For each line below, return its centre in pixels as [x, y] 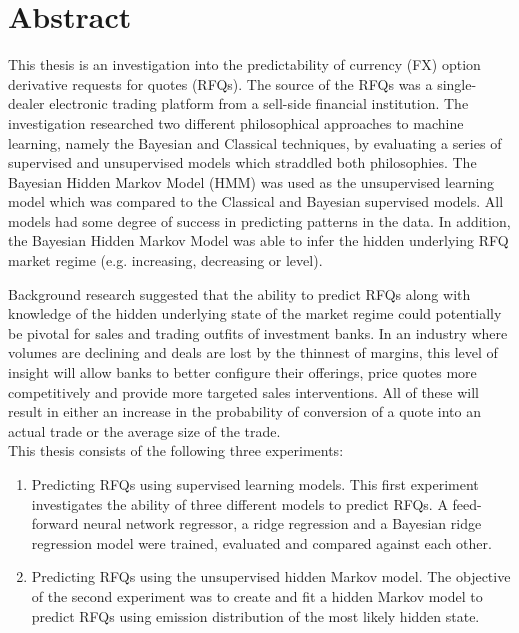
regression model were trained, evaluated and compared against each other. [261, 542]
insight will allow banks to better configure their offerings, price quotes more [242, 372]
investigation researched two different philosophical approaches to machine [236, 122]
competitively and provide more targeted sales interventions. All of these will [244, 391]
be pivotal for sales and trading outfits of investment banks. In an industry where [258, 332]
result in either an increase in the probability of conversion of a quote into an [244, 411]
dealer [26, 103]
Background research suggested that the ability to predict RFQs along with [239, 293]
